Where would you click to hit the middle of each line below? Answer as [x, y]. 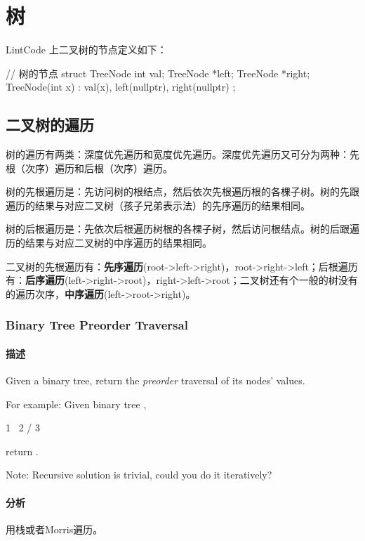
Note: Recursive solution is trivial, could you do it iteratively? [139, 475]
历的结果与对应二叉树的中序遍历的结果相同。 [109, 243]
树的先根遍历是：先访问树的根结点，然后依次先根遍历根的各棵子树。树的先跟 [182, 191]
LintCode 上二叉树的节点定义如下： [86, 50]
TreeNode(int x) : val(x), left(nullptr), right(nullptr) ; [121, 87]
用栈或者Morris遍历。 [54, 529]
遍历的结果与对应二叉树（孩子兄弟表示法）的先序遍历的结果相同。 [158, 205]
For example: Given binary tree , [76, 404]
